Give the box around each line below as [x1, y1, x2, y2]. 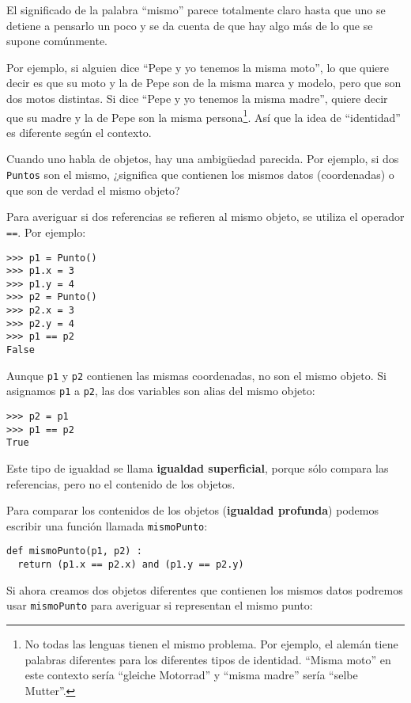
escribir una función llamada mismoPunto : [6, 517, 208, 534]
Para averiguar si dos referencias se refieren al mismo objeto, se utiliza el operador [6, 208, 405, 225]
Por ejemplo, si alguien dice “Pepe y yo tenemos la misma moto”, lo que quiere [6, 59, 390, 75]
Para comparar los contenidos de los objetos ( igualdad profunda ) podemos [6, 502, 379, 519]
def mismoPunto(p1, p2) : [6, 545, 142, 557]
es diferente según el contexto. [6, 123, 152, 140]
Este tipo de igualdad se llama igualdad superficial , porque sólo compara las [6, 460, 389, 477]
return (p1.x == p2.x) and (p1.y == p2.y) [17, 559, 244, 571]
